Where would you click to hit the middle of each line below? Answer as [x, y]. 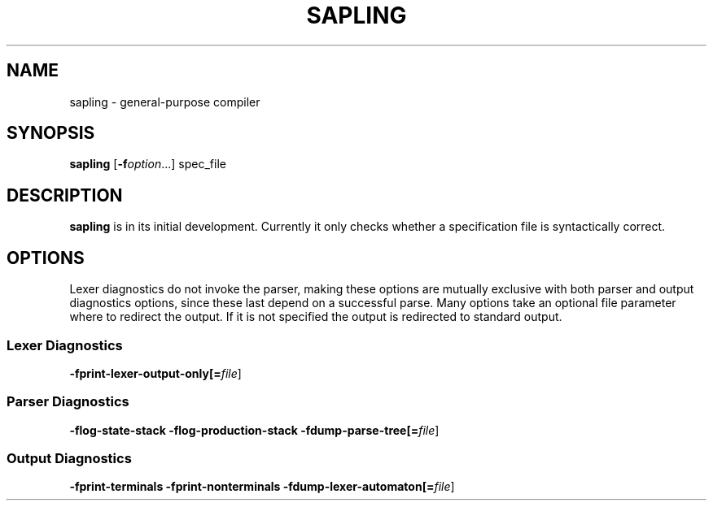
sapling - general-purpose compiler [165, 102]
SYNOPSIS [51, 133]
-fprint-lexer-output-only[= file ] [155, 373]
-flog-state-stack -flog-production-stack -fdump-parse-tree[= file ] [254, 430]
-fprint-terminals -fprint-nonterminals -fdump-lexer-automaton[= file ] [262, 487]
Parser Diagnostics [68, 402]
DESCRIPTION [65, 195]
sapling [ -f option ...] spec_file [148, 164]
